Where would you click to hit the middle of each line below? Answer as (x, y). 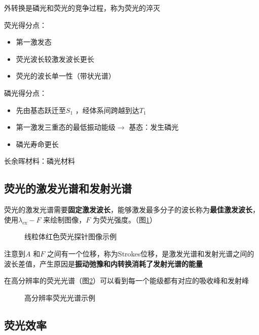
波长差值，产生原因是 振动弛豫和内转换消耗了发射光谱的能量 (103, 263)
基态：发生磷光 (154, 127)
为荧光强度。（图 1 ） (124, 219)
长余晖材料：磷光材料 (40, 161)
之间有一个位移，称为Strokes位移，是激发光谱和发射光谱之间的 (151, 253)
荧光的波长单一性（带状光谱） (66, 76)
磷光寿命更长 (37, 144)
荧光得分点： (25, 25)
